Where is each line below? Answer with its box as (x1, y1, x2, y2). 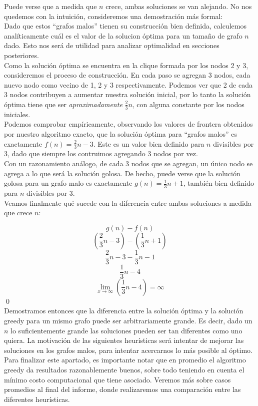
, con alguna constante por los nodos (132, 99, 244, 109)
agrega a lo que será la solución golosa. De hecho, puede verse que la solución (4, 168, 240, 178)
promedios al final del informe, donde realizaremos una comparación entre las (4, 384, 241, 394)
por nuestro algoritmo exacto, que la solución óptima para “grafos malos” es (4, 128, 237, 139)
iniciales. (4, 109, 30, 119)
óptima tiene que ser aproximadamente (4, 99, 122, 109)
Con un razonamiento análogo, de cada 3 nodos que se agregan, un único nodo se (4, 158, 253, 168)
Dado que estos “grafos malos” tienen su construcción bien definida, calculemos (4, 21, 246, 31)
